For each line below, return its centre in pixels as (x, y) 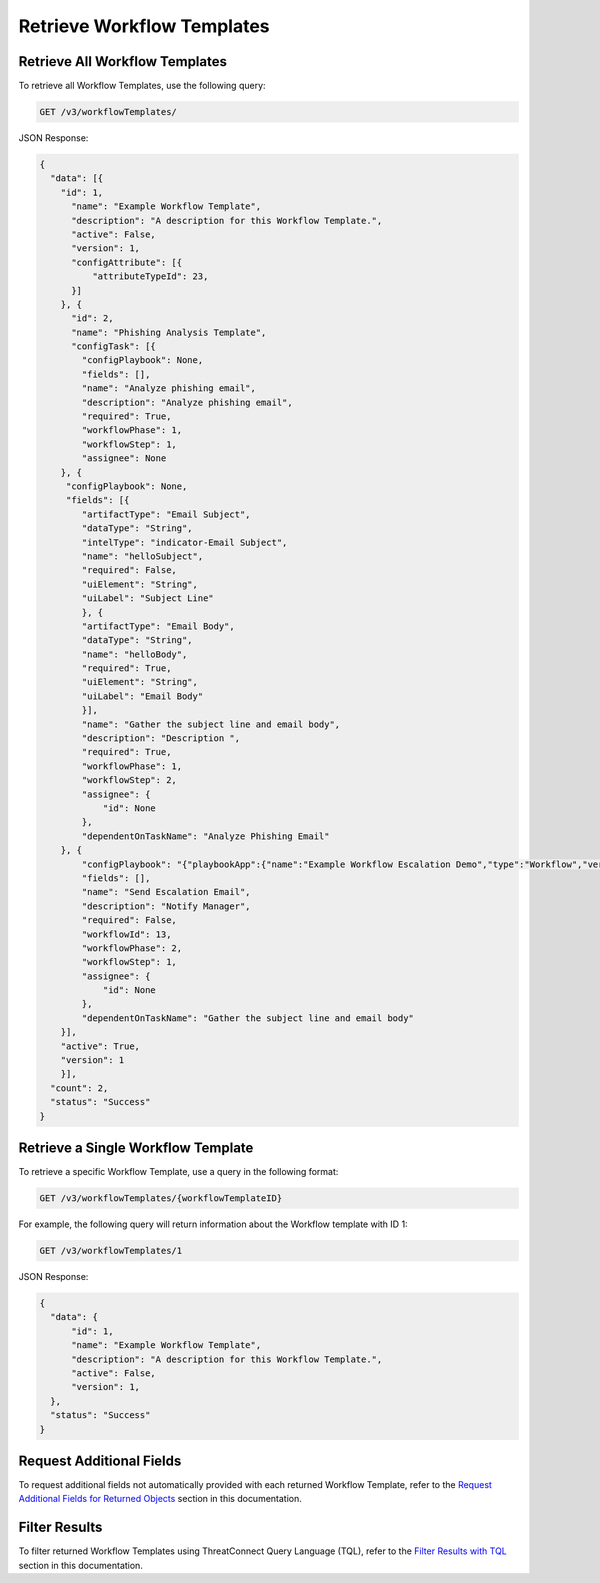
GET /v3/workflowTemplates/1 (111, 1251)
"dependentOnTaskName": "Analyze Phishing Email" (205, 836)
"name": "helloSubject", (142, 556)
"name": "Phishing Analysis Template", (169, 332)
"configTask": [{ (114, 346)
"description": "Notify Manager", (166, 906)
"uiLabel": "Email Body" (142, 696)
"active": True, (100, 1046)
